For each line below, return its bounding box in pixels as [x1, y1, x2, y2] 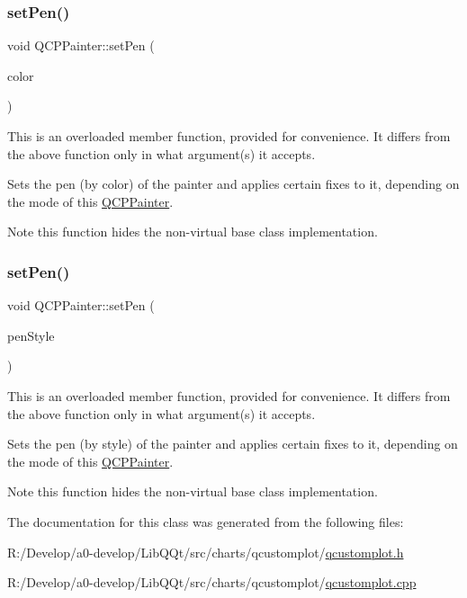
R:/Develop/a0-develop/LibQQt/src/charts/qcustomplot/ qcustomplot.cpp [7, 573, 417, 592]
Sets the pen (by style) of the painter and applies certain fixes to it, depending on [7, 434, 458, 453]
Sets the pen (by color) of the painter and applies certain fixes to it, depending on [7, 174, 460, 193]
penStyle [7, 326, 55, 344]
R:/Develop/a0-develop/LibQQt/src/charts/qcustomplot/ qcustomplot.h [7, 542, 404, 561]
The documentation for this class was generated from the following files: [7, 512, 404, 531]
